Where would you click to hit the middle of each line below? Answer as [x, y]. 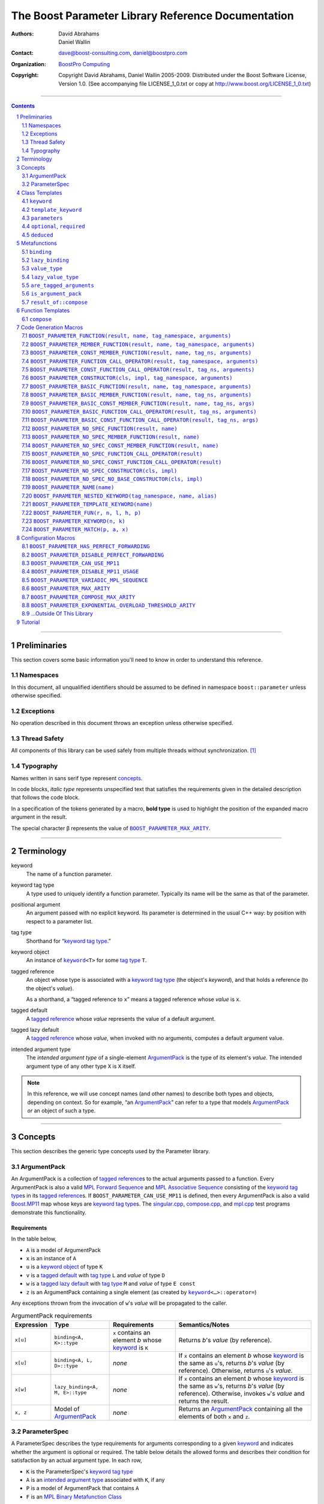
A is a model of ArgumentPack [64, 1250]
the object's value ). [50, 988]
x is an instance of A [51, 1258]
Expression [31, 1325]
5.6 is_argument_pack [52, 294]
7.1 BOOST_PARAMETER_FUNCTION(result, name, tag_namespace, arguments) [127, 336]
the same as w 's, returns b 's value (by [232, 1385]
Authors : [22, 34]
